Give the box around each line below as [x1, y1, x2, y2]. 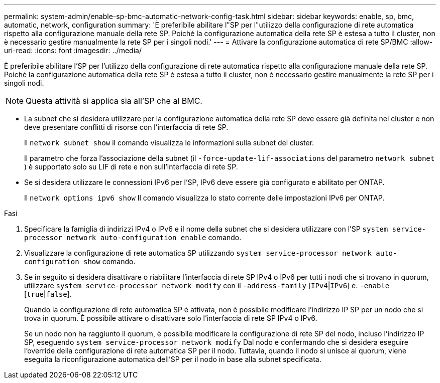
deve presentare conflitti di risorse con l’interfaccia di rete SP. [24, 123, 229, 131]
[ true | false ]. [24, 290, 72, 298]
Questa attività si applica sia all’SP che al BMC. [26, 96, 202, 106]
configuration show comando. [24, 257, 136, 266]
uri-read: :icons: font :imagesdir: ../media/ [4, 46, 142, 55]
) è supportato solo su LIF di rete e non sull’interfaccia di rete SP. [24, 162, 238, 171]
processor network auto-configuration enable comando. [24, 233, 242, 242]
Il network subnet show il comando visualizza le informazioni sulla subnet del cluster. [24, 138, 314, 147]
